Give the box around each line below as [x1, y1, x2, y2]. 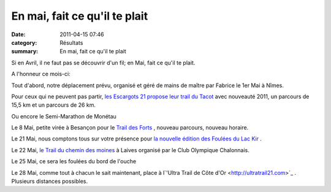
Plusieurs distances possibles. [11, 178, 88, 185]
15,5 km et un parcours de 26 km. [11, 101, 96, 109]
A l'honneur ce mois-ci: [11, 71, 70, 78]
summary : [11, 48, 39, 55]
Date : [11, 31, 26, 38]
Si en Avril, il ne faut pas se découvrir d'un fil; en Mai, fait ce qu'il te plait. [11, 59, 196, 66]
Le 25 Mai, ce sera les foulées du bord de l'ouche [11, 158, 137, 165]
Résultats [59, 39, 83, 46]
